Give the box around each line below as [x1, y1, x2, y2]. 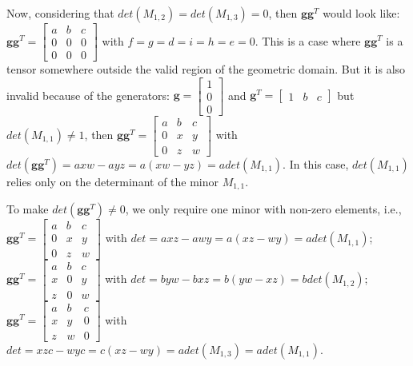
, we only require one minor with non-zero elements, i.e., [125, 201, 402, 217]
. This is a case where [255, 32, 361, 49]
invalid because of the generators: [6, 86, 170, 103]
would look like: [323, 5, 400, 21]
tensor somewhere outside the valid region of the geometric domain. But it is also [6, 61, 406, 78]
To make [6, 201, 49, 217]
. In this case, [283, 155, 349, 172]
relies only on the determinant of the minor [6, 173, 219, 189]
